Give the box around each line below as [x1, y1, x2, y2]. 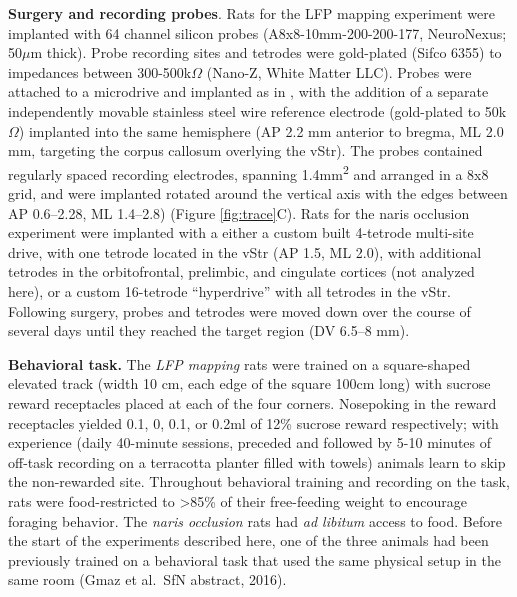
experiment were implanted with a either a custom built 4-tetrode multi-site [8, 222, 474, 243]
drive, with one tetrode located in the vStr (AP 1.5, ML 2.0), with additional [8, 241, 482, 262]
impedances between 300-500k [8, 61, 192, 82]
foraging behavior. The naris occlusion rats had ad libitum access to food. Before [8, 510, 502, 531]
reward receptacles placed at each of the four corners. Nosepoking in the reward [8, 392, 497, 413]
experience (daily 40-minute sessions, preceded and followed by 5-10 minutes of [8, 432, 492, 453]
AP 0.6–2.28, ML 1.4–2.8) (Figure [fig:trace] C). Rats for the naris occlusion [8, 202, 470, 223]
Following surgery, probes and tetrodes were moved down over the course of [8, 300, 471, 321]
